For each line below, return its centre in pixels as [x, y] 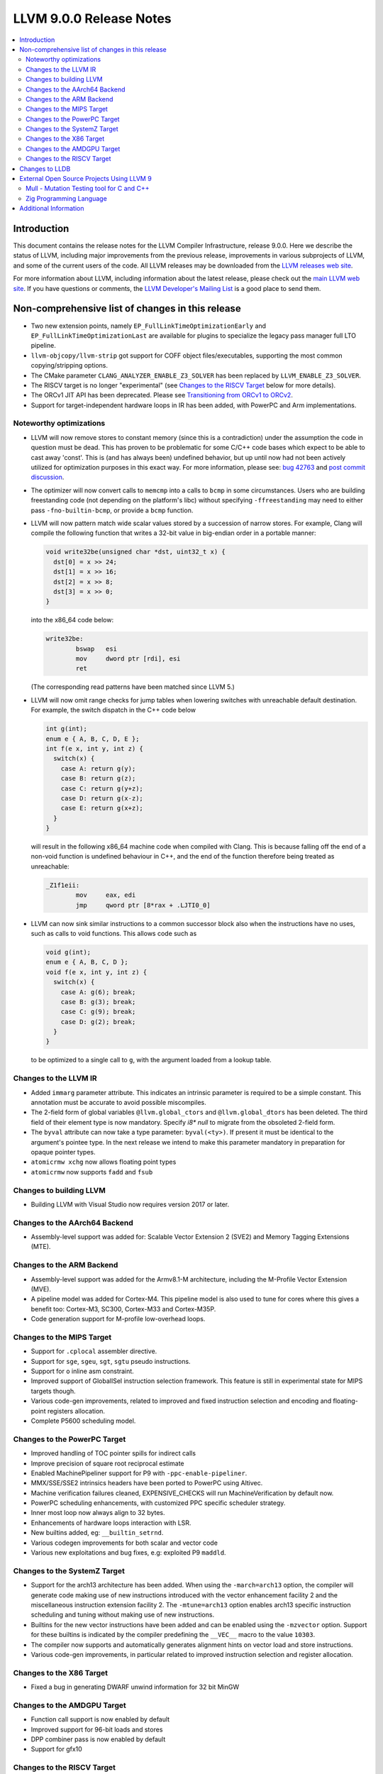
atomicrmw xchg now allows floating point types [104, 1162]
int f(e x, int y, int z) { [94, 748]
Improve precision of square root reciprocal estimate [107, 1463]
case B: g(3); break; [98, 1002]
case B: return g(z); [98, 778]
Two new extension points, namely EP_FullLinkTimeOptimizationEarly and [148, 326]
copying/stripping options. [69, 365]
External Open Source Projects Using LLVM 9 [85, 179]
